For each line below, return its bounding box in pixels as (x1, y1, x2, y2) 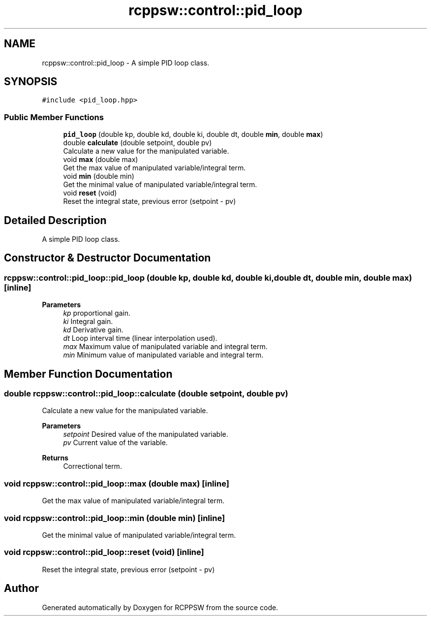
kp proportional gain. (63, 309, 131, 318)
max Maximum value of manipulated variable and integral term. (63, 342, 268, 351)
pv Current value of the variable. (63, 438, 168, 447)
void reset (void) (63, 189, 117, 197)
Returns (42, 454, 68, 462)
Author (4, 582, 39, 595)
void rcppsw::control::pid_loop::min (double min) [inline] (4, 513, 225, 523)
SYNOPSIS (4, 75, 58, 88)
